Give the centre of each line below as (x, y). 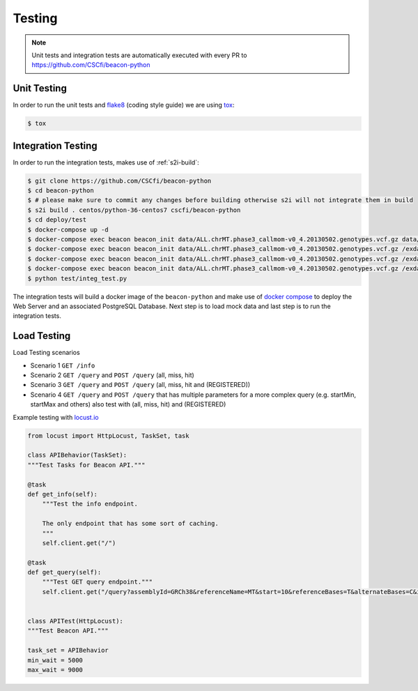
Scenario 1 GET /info (63, 365)
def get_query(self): (64, 572)
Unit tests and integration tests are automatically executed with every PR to (139, 55)
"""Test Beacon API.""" (68, 631)
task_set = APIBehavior (68, 651)
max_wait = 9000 (55, 670)
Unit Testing (40, 88)
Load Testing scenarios (46, 353)
